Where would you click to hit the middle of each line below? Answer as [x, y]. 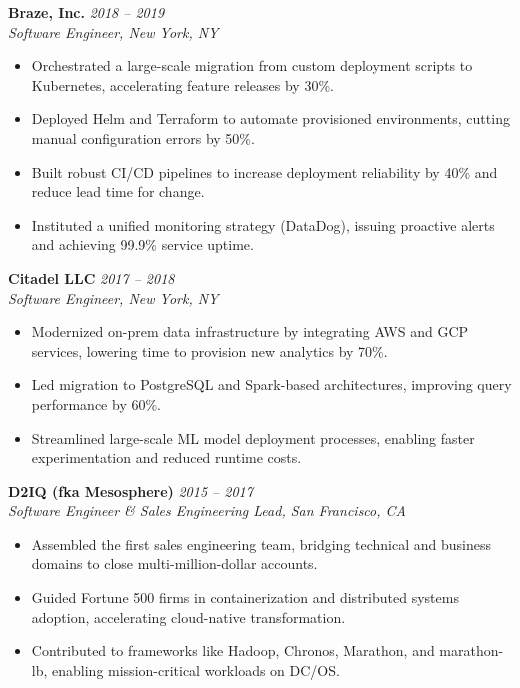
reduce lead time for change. [118, 191]
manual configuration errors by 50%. [143, 137]
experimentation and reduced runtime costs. [166, 457]
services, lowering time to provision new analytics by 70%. [209, 350]
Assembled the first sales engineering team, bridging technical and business [261, 543]
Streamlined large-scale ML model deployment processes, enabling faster [253, 437]
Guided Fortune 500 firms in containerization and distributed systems [245, 597]
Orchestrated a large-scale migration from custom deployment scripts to [252, 65]
